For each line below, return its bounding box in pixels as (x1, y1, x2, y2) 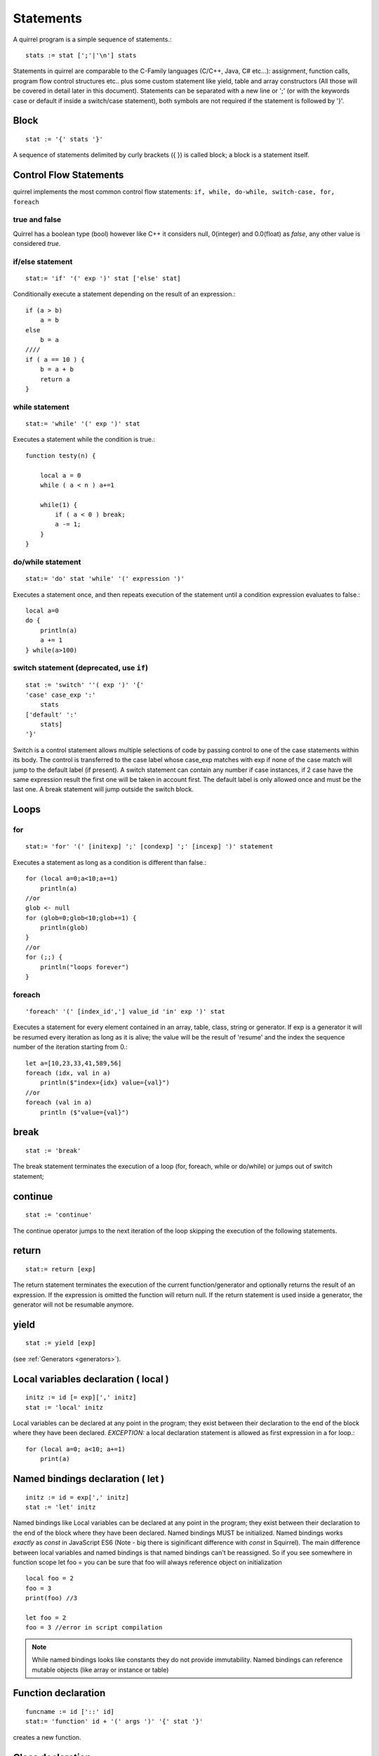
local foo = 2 (25, 1574, 74, 1583)
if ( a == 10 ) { (25, 355, 85, 363)
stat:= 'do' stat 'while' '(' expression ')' (25, 575, 185, 583)
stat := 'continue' (25, 1211, 93, 1219)
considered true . (13, 240, 61, 248)
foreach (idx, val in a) (25, 1068, 111, 1077)
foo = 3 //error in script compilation (25, 1623, 163, 1632)
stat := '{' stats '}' (25, 135, 104, 143)
